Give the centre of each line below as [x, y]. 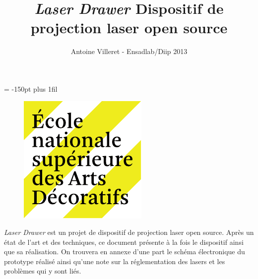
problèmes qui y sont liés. [43, 271]
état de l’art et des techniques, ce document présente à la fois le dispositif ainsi [124, 242]
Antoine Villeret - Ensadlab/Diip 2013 [129, 51]
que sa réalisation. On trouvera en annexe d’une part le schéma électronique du [125, 251]
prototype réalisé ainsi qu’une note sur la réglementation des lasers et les [115, 261]
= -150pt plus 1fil [31, 88]
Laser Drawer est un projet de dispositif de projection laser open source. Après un [129, 232]
